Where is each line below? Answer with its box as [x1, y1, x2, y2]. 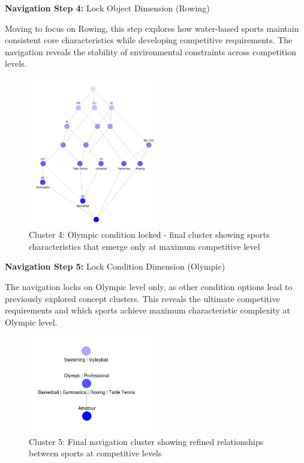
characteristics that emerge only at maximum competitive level [29, 240, 260, 252]
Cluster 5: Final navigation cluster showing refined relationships [29, 435, 264, 447]
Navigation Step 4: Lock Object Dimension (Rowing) [5, 2, 210, 14]
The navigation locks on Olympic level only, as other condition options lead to [5, 280, 293, 293]
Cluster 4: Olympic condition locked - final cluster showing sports [29, 228, 270, 241]
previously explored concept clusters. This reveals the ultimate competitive [5, 292, 280, 304]
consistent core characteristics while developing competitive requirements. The [5, 34, 293, 46]
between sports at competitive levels [29, 447, 162, 459]
